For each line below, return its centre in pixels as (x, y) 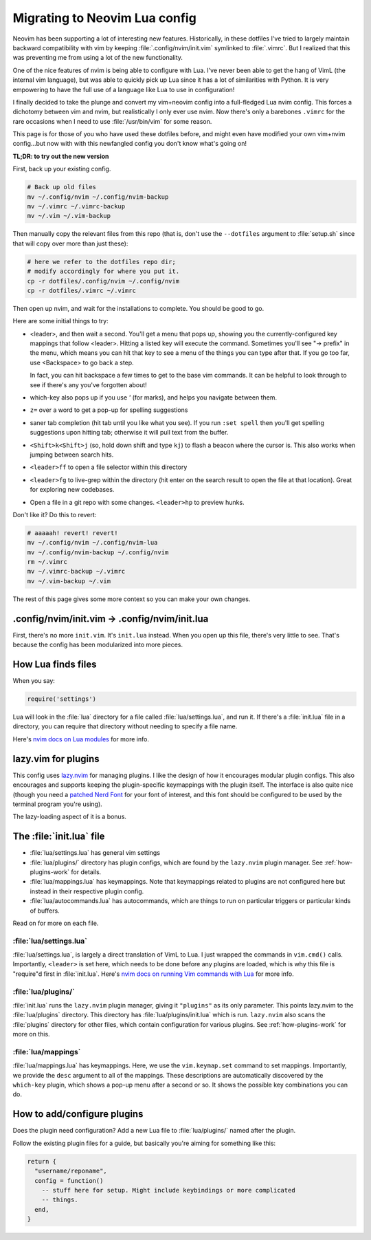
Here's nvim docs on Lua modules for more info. (81, 739)
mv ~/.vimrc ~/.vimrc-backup (76, 206)
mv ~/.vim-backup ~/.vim (69, 581)
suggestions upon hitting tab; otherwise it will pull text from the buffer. (129, 433)
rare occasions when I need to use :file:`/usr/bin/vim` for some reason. (112, 121)
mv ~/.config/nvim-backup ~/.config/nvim (98, 552)
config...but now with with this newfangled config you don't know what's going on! (130, 144)
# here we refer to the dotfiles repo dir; (102, 262)
